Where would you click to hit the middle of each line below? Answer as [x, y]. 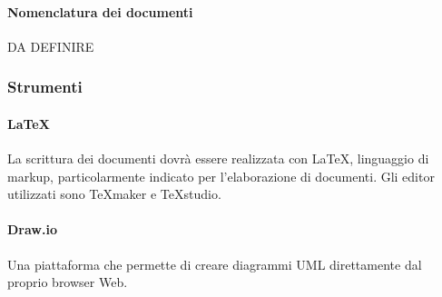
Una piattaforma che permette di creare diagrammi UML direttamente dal [215, 264]
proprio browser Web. [68, 282]
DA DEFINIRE [51, 46]
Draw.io [32, 229]
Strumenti [45, 87]
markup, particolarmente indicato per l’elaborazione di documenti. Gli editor [221, 176]
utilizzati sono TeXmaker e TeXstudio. [114, 194]
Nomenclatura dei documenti [100, 11]
